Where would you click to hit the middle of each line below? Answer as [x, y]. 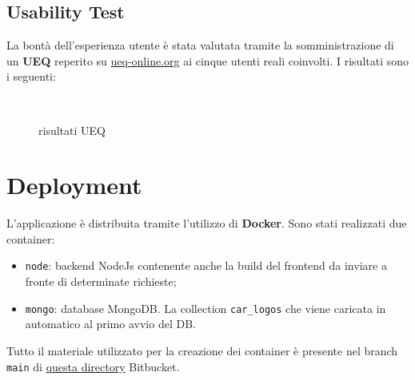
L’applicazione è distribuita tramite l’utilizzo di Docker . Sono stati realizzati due [207, 223]
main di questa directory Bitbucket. [93, 366]
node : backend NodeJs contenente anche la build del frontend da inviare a [206, 265]
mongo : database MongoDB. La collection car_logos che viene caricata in [206, 308]
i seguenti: [31, 76]
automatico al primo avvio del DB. [110, 324]
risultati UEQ [72, 130]
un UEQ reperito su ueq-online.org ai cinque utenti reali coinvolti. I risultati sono [208, 60]
